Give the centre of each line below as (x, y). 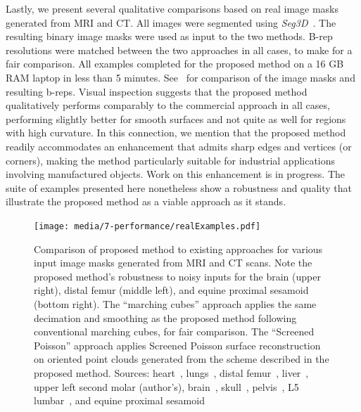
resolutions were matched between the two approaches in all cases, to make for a (179, 50)
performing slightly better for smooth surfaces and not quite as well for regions (176, 118)
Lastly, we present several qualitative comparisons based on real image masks (172, 8)
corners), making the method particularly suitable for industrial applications (171, 160)
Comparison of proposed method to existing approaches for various (178, 249)
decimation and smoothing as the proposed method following (165, 317)
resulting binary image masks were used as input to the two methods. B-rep (169, 36)
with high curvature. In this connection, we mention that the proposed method (176, 133)
